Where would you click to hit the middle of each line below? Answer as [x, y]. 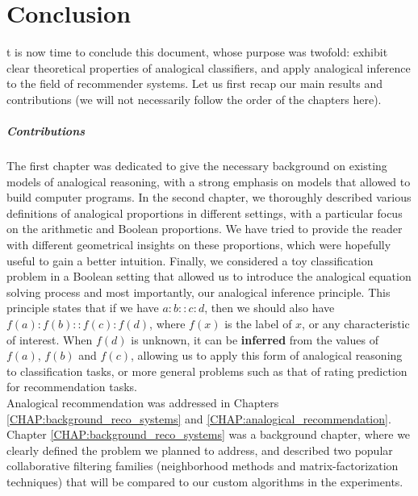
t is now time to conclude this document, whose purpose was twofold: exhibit [197, 52]
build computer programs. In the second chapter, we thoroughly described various [209, 197]
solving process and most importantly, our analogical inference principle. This [199, 292]
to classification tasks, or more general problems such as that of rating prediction [207, 371]
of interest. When [50, 339]
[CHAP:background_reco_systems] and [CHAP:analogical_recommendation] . [199, 418]
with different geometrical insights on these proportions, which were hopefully [199, 245]
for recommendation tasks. [72, 387]
